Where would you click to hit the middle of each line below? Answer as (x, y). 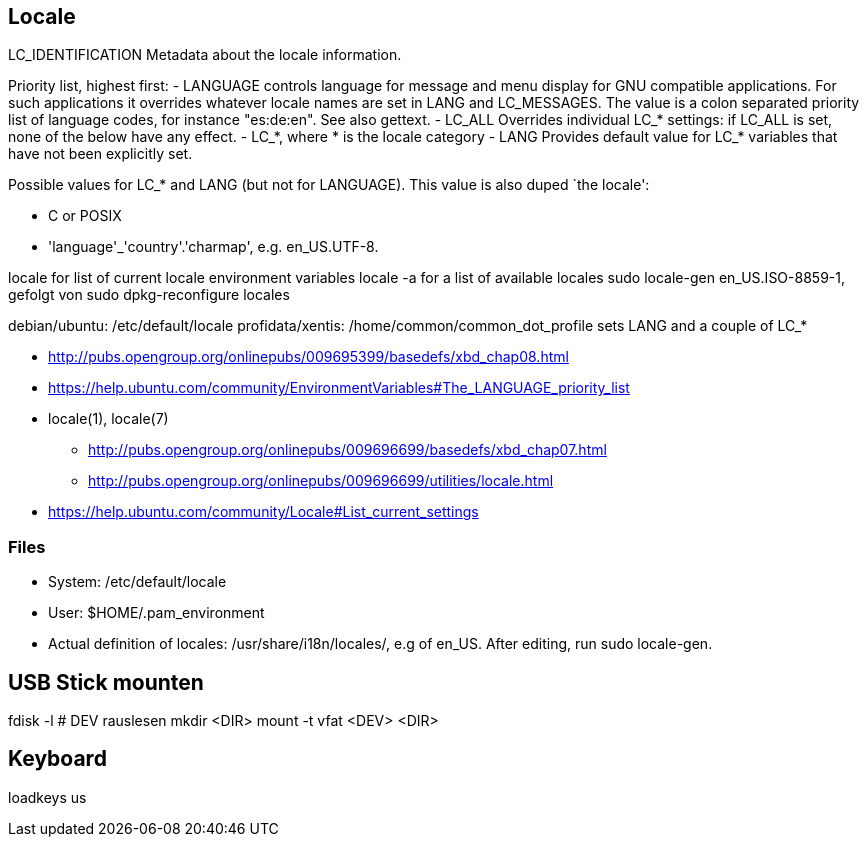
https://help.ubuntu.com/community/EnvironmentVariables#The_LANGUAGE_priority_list (339, 388)
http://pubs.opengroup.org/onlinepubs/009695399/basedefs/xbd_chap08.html (308, 357)
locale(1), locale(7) (108, 419)
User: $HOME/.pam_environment (156, 613)
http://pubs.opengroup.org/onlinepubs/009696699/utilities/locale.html (321, 481)
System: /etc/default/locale (137, 582)
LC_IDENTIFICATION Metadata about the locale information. (205, 55)
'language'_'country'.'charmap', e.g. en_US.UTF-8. (213, 247)
